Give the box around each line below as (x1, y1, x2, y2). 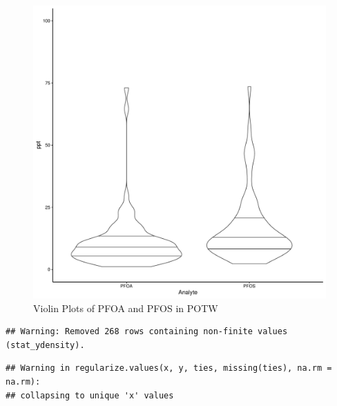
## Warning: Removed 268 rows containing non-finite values (6, 327, 288, 337)
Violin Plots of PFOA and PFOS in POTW (33, 300, 218, 315)
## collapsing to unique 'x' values (6, 390, 174, 400)
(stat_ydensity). (6, 340, 85, 350)
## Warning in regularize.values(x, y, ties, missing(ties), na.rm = (6, 363, 332, 374)
